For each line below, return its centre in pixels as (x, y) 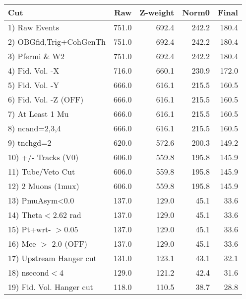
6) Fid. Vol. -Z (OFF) (46, 99)
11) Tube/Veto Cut (42, 171)
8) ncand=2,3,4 (34, 128)
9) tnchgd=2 (30, 143)
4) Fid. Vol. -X (34, 70)
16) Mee (22, 244)
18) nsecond (29, 272)
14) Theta (25, 215)
